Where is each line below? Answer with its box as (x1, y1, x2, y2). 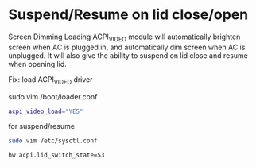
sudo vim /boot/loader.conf (8, 91, 98, 101)
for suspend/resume (8, 122, 76, 131)
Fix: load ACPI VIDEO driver (8, 74, 93, 86)
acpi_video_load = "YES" (8, 107, 83, 115)
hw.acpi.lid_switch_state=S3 (8, 151, 105, 160)
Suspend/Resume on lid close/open (8, 6, 249, 24)
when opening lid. (8, 59, 68, 68)
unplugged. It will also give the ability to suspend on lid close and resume (8, 50, 249, 60)
